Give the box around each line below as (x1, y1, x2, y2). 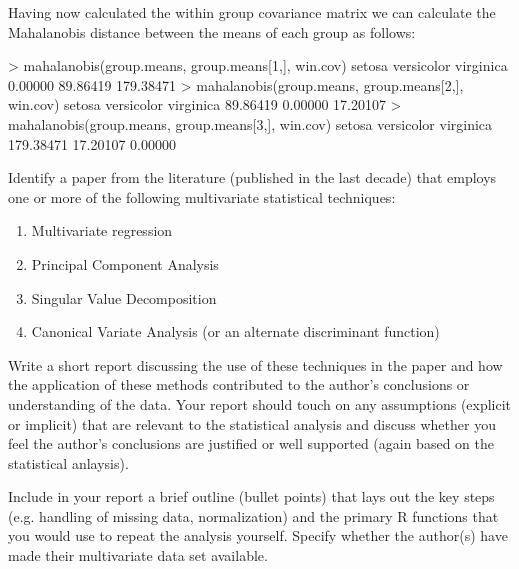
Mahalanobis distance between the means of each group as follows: (8, 21, 416, 42)
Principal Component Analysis (31, 253, 219, 274)
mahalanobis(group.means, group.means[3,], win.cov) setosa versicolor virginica (8, 113, 493, 134)
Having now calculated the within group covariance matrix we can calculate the (8, 2, 496, 22)
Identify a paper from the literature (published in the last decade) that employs (8, 167, 497, 188)
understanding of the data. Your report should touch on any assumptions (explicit (8, 393, 512, 414)
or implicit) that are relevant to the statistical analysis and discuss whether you (8, 413, 496, 434)
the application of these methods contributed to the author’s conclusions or (8, 374, 470, 395)
